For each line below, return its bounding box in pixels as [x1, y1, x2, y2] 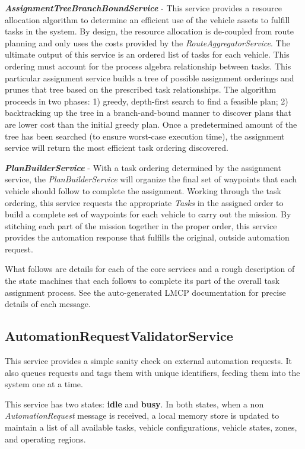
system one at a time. [5, 378, 83, 390]
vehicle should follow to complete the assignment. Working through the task [5, 184, 281, 197]
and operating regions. [5, 432, 86, 445]
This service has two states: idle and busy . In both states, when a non [5, 397, 264, 410]
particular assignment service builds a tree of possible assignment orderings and [5, 71, 294, 84]
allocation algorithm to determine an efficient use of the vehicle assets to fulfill [5, 13, 290, 26]
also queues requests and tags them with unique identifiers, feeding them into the [5, 366, 300, 378]
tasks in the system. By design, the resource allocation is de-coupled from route [5, 25, 294, 37]
